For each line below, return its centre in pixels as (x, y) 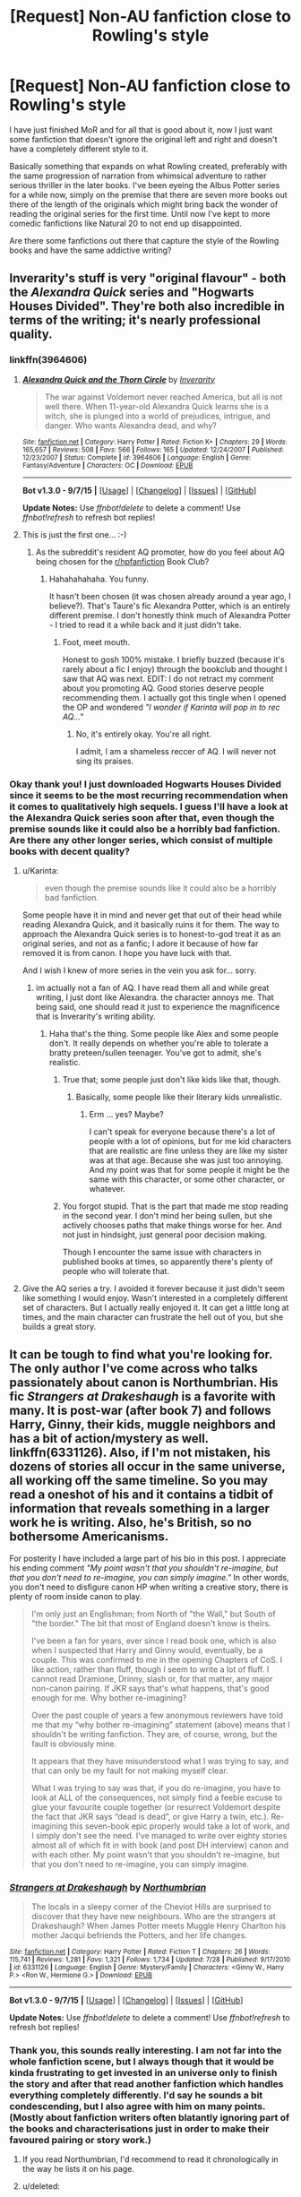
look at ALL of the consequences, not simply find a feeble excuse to (157, 1797)
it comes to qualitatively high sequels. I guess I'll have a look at (149, 806)
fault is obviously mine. (74, 1744)
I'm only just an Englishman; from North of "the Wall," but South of (153, 1614)
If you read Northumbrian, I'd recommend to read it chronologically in (150, 2159)
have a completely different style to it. (79, 149)
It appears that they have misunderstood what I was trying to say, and (160, 1761)
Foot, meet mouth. (96, 642)
